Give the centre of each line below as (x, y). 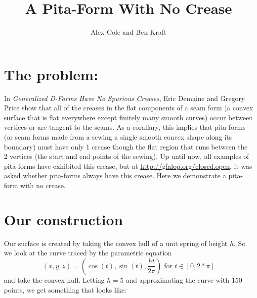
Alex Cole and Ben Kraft (128, 32)
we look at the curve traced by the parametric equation (88, 253)
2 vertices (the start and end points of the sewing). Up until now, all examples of (127, 156)
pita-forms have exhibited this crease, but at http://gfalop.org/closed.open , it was (128, 166)
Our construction (64, 219)
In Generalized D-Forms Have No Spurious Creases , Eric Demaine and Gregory (125, 98)
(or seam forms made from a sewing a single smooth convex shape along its (118, 137)
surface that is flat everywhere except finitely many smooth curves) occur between (128, 117)
